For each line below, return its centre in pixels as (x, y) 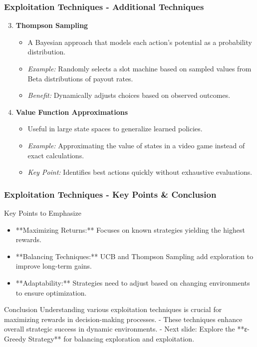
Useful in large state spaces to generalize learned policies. (115, 129)
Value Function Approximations (72, 112)
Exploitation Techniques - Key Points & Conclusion (110, 194)
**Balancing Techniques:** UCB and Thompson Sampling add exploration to (134, 256)
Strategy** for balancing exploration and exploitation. (111, 338)
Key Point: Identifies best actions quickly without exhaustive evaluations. (140, 172)
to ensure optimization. (51, 292)
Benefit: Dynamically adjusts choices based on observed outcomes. (129, 95)
